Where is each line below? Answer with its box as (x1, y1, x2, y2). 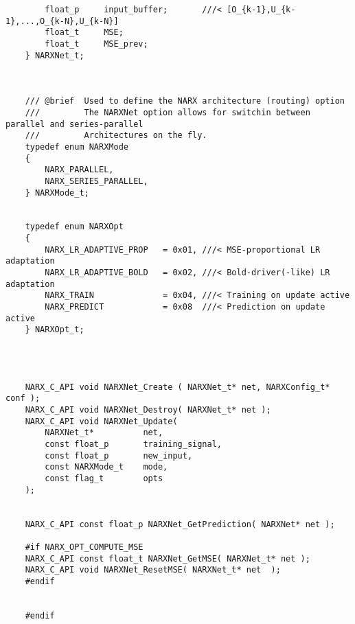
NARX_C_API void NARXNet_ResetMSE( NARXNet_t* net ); (25, 565, 281, 575)
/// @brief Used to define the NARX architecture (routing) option (25, 96, 345, 106)
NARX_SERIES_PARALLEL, (45, 176, 148, 186)
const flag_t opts (45, 473, 163, 483)
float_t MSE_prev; (45, 38, 148, 49)
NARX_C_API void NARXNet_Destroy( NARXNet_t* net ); (25, 404, 271, 415)
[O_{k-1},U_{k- (227, 5, 296, 14)
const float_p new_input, (45, 450, 193, 461)
